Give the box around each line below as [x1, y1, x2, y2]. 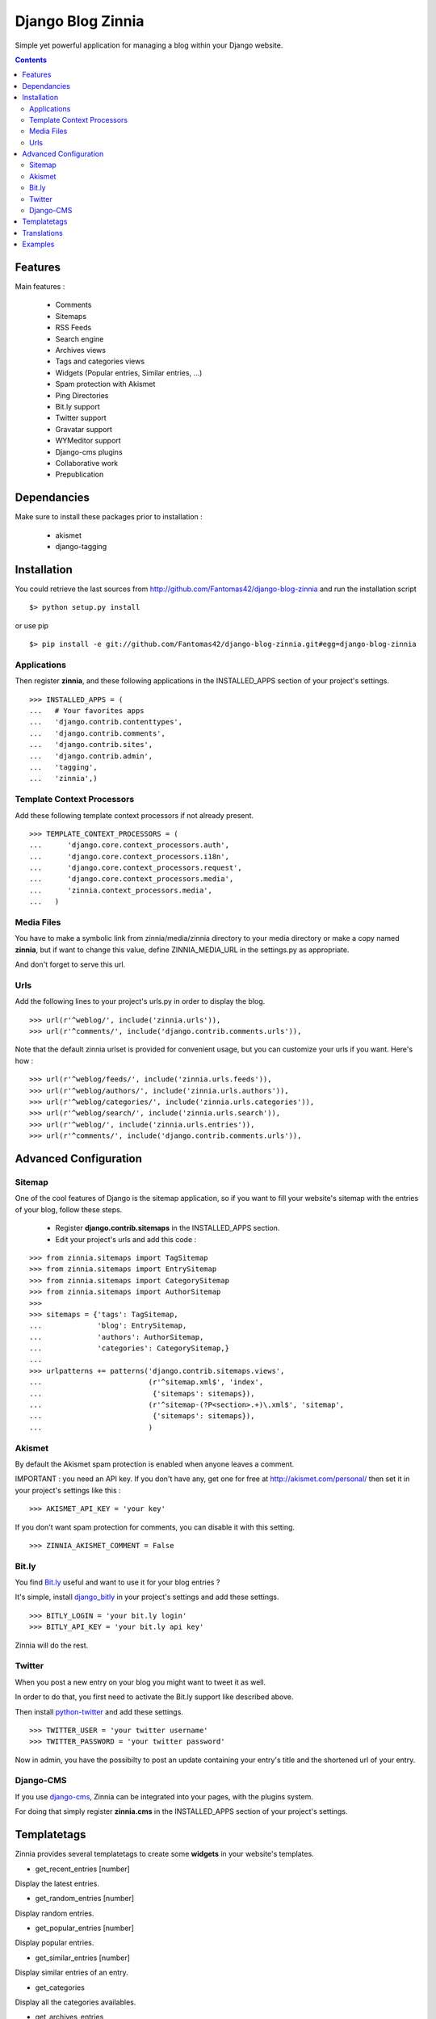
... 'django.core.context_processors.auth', [29, 841, 230, 850]
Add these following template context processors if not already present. [15, 810, 254, 820]
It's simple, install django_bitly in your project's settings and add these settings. [15, 1592, 279, 1602]
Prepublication [55, 469, 104, 480]
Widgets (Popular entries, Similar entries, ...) [55, 367, 203, 377]
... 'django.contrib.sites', [29, 740, 153, 749]
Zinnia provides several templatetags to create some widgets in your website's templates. [15, 1849, 314, 1859]
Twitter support [55, 413, 107, 423]
